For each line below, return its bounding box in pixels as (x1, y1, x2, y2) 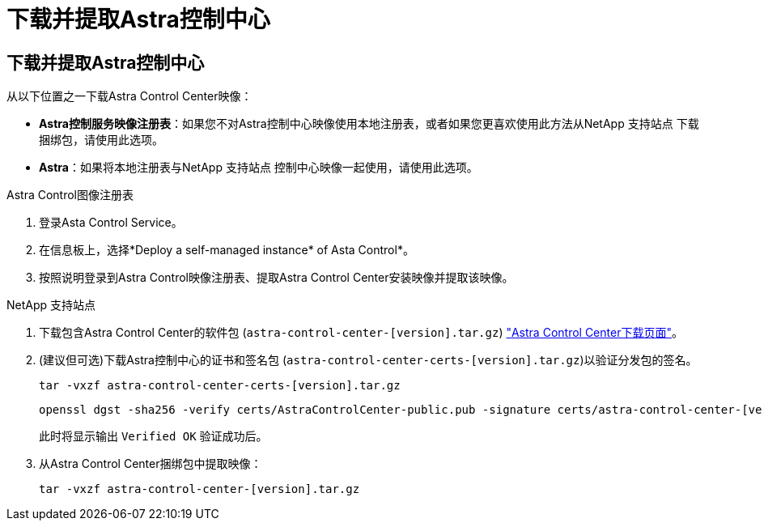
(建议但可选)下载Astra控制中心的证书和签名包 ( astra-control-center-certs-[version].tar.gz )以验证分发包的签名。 (39, 353, 698, 368)
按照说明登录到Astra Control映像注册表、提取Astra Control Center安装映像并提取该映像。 (39, 270, 514, 285)
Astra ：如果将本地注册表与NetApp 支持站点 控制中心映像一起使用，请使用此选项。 (39, 160, 478, 175)
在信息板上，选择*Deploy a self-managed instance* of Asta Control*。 (39, 243, 414, 257)
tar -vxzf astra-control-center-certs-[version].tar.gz (39, 379, 401, 393)
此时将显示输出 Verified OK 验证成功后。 (39, 429, 268, 444)
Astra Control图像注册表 (6, 188, 134, 202)
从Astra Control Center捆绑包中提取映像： (39, 457, 262, 471)
